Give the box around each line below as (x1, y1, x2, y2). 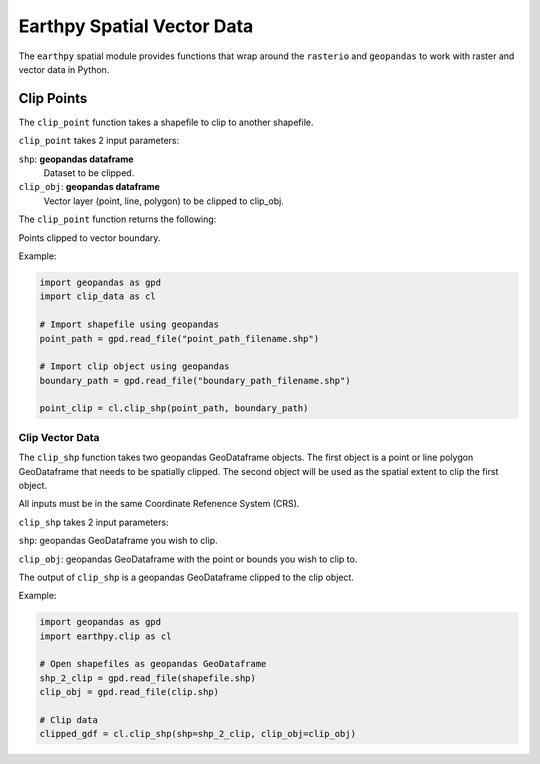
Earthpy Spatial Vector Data (18, 15, 254, 37)
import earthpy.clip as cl (39, 630, 172, 642)
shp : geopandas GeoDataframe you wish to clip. (18, 535, 218, 547)
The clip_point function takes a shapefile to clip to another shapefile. (18, 116, 314, 128)
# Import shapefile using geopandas (39, 319, 220, 330)
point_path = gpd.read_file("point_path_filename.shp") (39, 333, 320, 344)
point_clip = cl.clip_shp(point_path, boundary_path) (39, 403, 309, 414)
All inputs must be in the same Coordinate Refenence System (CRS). (18, 498, 300, 510)
